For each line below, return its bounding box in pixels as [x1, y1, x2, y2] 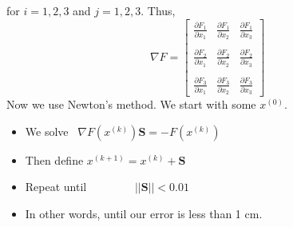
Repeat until [25, 178, 87, 195]
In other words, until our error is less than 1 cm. [25, 205, 263, 221]
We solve [25, 122, 69, 139]
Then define [25, 151, 84, 168]
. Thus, [141, 2, 176, 18]
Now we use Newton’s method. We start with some [6, 96, 256, 113]
